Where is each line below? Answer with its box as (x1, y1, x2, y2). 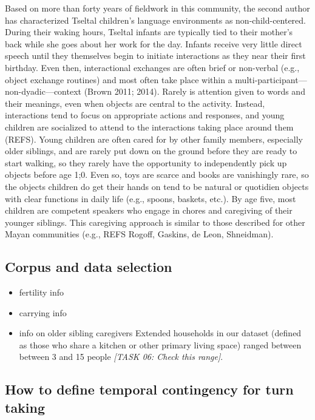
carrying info (19, 306, 67, 319)
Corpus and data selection (5, 257, 172, 276)
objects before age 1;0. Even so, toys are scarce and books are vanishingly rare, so (5, 168, 309, 181)
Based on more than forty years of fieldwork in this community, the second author (5, 2, 310, 14)
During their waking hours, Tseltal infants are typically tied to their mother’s (5, 25, 293, 38)
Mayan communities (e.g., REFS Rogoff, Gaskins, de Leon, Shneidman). (5, 228, 274, 240)
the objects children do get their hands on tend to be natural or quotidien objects (5, 180, 309, 192)
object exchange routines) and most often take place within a (5, 73, 232, 86)
